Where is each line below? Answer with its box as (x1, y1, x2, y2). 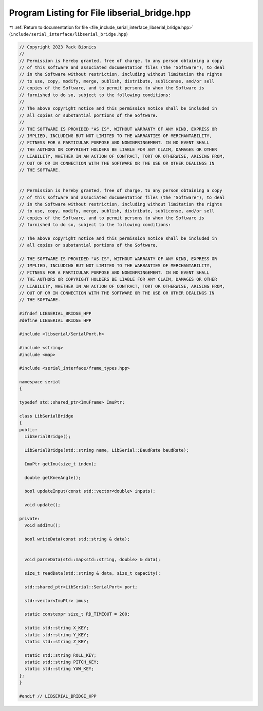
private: (19, 516, 40, 521)
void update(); (24, 502, 61, 508)
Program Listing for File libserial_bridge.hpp (9, 7, 191, 18)
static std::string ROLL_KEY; (24, 652, 97, 658)
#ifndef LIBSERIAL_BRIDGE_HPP (19, 311, 92, 316)
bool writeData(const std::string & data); (24, 536, 130, 542)
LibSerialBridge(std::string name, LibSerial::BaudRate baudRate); (24, 447, 189, 453)
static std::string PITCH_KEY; (24, 659, 99, 665)
